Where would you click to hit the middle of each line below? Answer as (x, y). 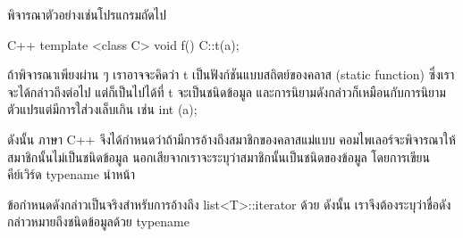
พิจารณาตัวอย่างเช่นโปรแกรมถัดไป (87, 14)
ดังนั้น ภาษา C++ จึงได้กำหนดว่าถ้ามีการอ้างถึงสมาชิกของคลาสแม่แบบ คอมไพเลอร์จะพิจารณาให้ (231, 139)
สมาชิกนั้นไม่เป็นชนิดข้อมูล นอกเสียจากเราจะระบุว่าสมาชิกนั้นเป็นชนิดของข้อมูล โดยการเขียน (219, 156)
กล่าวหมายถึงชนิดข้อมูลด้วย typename (98, 222)
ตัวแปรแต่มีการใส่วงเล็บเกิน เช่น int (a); (102, 109)
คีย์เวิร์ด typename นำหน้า (72, 174)
